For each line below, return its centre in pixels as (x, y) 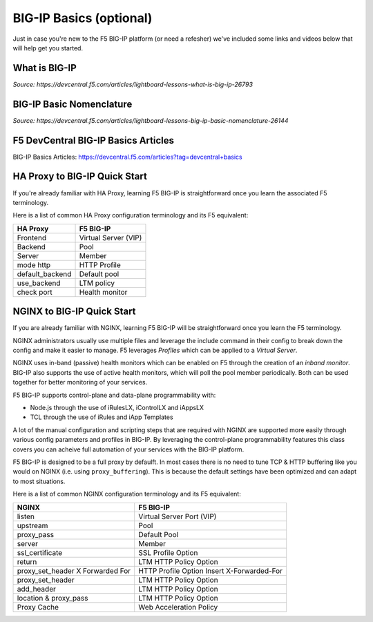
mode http (34, 264)
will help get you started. (48, 48)
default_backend (44, 274)
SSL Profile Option (168, 552)
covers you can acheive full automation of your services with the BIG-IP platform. (128, 449)
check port (35, 292)
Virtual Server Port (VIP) (178, 516)
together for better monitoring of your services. (80, 382)
